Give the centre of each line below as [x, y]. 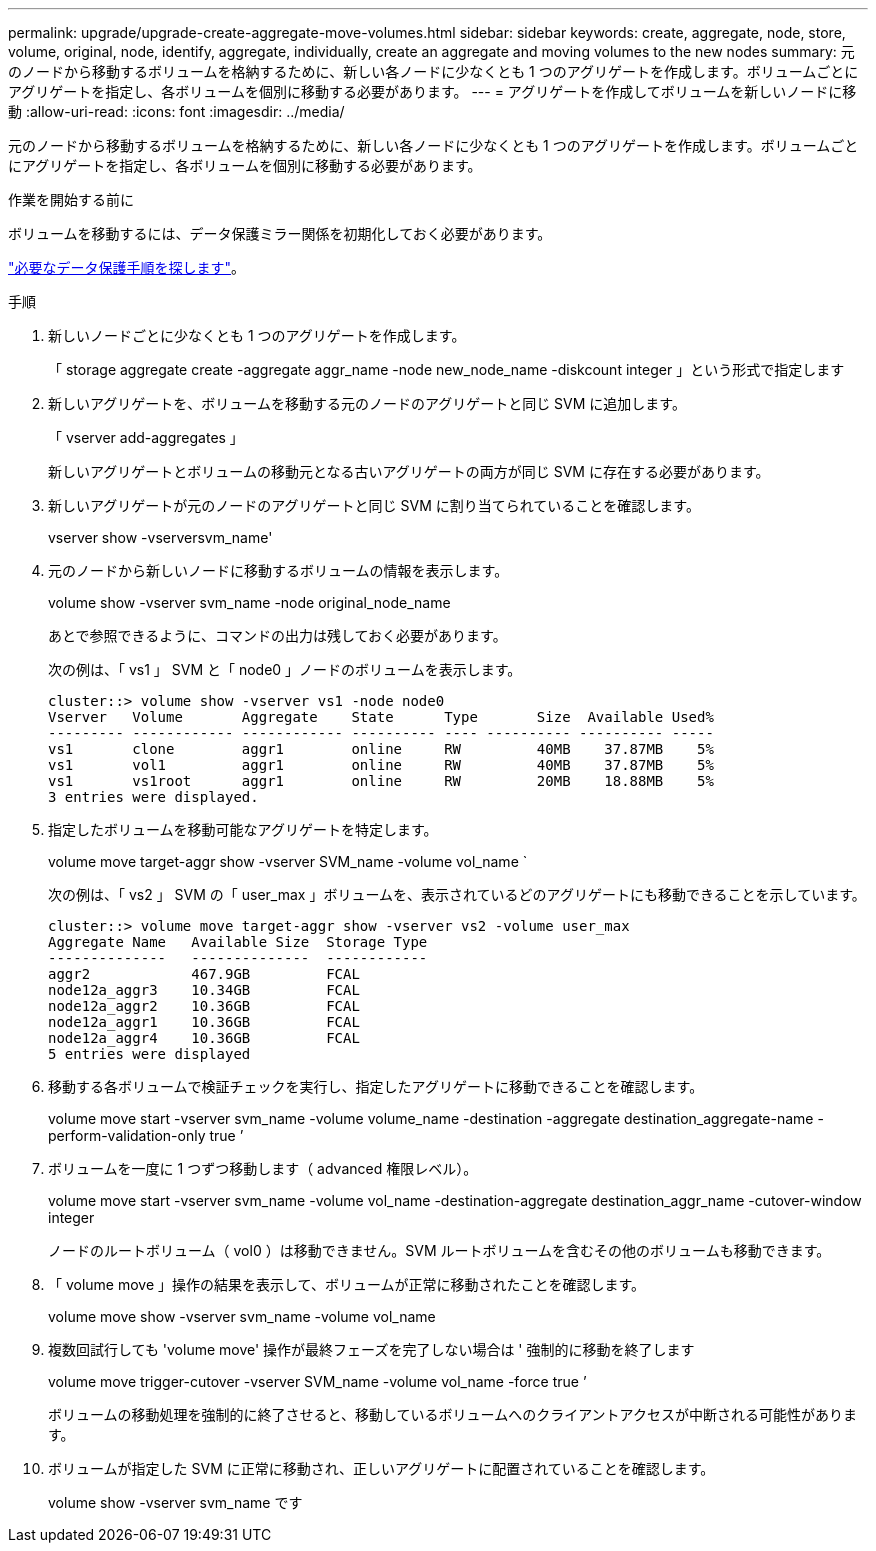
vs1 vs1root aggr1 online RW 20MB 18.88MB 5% [381, 781]
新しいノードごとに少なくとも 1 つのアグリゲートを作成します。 [257, 335]
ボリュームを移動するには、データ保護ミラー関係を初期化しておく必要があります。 [280, 233]
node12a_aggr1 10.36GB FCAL [204, 1022]
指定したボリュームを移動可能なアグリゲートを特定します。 [243, 829]
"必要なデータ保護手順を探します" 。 [127, 267]
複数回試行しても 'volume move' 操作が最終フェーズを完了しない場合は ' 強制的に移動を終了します [371, 1349]
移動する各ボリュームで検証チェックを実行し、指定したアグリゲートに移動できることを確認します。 [376, 1086]
